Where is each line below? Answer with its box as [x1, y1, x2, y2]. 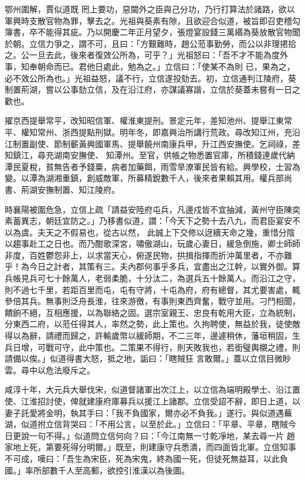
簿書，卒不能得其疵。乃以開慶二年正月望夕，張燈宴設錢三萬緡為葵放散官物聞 [5, 26, 300, 38]
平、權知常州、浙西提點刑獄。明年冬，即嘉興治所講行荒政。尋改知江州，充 [5, 125, 292, 138]
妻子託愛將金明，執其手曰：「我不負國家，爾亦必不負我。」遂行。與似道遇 [5, 406, 284, 418]
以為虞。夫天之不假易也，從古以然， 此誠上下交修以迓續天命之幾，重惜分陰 [5, 226, 295, 238]
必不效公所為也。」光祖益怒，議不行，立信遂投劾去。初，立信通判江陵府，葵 [5, 72, 296, 84]
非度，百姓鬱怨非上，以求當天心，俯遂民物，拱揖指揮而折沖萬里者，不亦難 [5, 248, 292, 261]
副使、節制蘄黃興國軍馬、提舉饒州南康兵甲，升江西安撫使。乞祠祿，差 [29, 137, 300, 149]
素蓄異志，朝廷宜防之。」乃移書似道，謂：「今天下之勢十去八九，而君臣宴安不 [5, 215, 300, 227]
